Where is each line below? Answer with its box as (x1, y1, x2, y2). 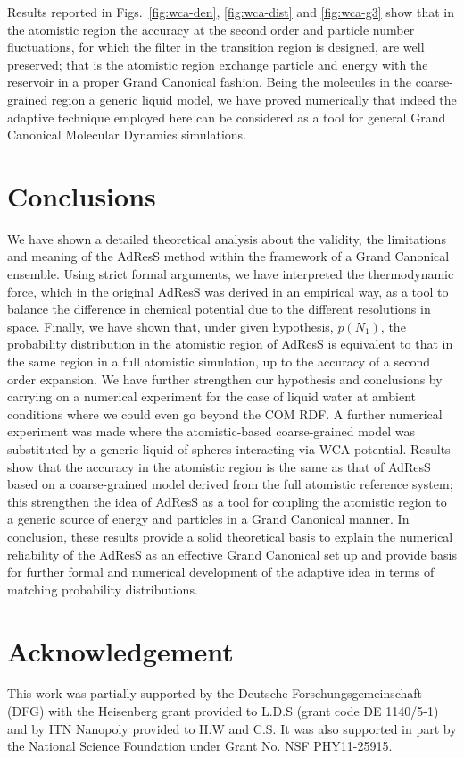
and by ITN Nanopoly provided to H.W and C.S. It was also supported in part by (7, 719, 457, 737)
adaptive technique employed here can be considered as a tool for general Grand (7, 107, 446, 126)
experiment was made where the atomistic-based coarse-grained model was (7, 422, 416, 441)
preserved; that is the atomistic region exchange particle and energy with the (7, 55, 428, 73)
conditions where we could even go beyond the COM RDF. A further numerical (7, 404, 443, 423)
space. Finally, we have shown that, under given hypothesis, (7, 316, 334, 335)
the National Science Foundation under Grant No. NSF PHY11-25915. (7, 737, 393, 755)
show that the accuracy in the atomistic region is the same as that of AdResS (7, 457, 431, 476)
